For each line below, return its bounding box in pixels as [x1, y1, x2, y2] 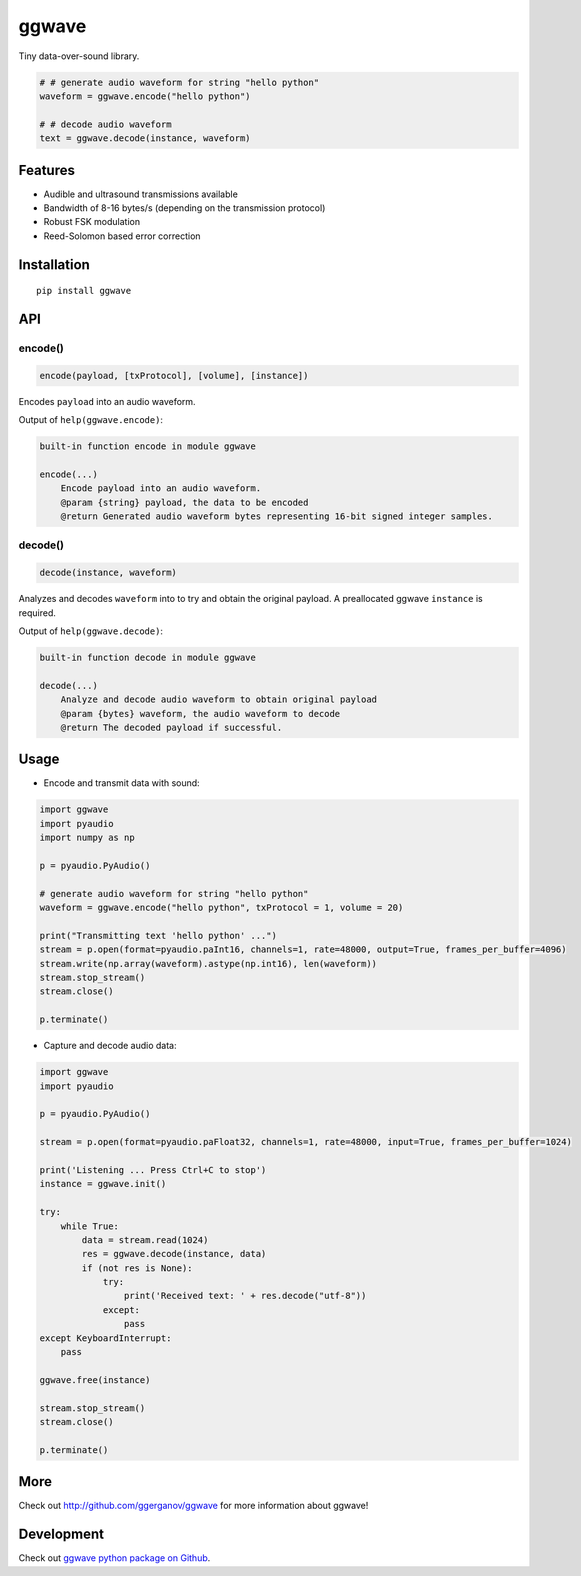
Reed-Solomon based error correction [43, 230, 201, 242]
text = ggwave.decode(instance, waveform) [39, 133, 251, 144]
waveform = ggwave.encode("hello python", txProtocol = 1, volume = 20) [39, 902, 404, 914]
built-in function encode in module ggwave [39, 441, 257, 452]
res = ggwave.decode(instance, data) [81, 1248, 267, 1260]
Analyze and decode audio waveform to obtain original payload [60, 694, 378, 705]
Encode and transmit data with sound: [43, 777, 200, 789]
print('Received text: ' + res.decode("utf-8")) [123, 1290, 367, 1302]
